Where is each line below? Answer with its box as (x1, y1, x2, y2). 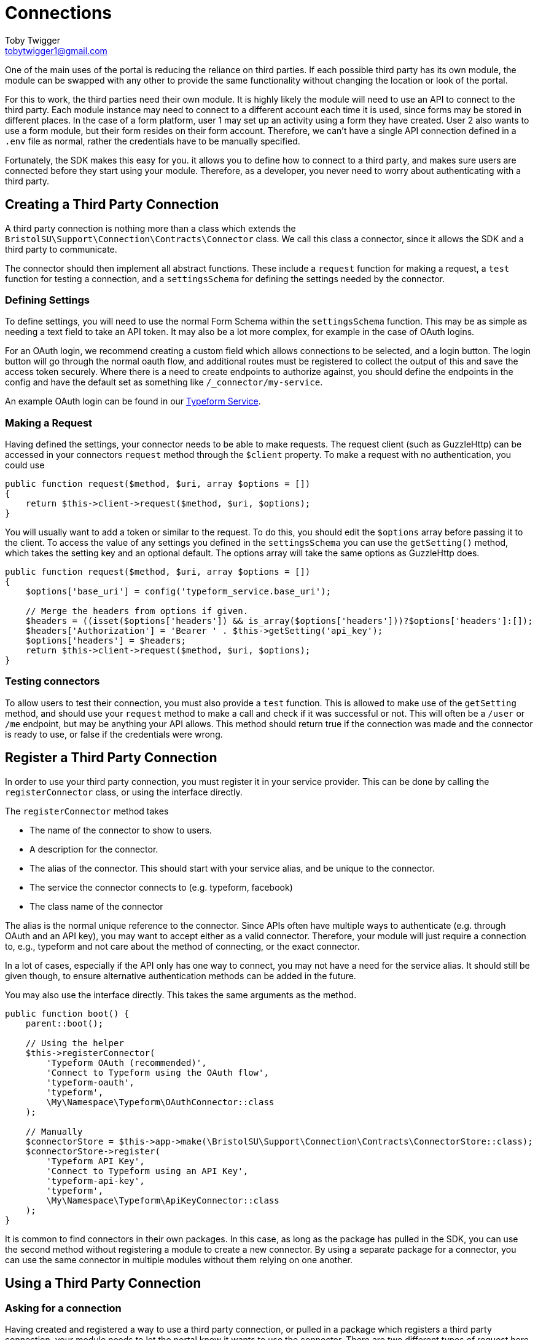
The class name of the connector (29, 901, 163, 912)
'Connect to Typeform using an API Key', (46, 1165, 249, 1176)
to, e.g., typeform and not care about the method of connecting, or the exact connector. (5, 940, 360, 952)
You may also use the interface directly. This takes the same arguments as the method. (5, 989, 357, 1000)
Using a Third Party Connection (5, 1275, 201, 1291)
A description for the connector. (29, 843, 158, 854)
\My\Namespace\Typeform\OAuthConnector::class (46, 1097, 275, 1107)
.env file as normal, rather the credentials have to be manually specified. (5, 135, 300, 146)
